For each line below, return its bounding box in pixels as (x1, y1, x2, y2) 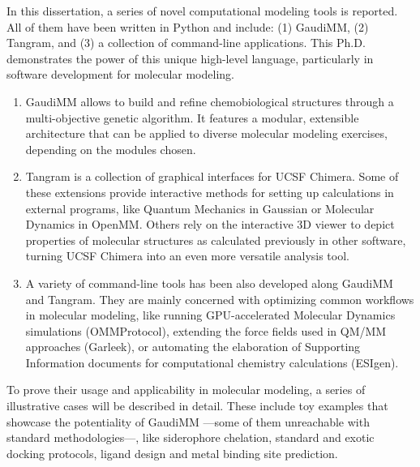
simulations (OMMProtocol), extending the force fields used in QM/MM (25, 322, 387, 339)
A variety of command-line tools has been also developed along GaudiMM (25, 274, 393, 291)
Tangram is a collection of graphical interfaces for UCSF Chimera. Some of (25, 168, 399, 185)
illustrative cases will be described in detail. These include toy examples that (6, 397, 388, 414)
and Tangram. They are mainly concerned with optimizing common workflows (25, 290, 414, 307)
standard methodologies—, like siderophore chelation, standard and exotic (6, 429, 375, 446)
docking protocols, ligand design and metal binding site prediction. (6, 444, 338, 461)
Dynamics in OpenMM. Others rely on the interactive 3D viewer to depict (25, 216, 395, 233)
